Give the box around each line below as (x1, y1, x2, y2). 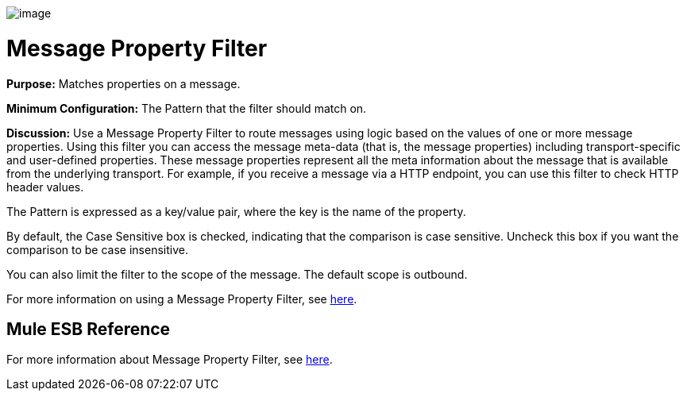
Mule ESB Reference (6, 318, 171, 339)
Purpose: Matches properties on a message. (6, 76, 241, 91)
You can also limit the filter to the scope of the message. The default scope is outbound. (6, 267, 468, 281)
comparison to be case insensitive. (6, 242, 188, 256)
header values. (6, 179, 84, 194)
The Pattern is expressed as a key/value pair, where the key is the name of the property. (6, 204, 466, 218)
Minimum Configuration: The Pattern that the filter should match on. (6, 101, 367, 115)
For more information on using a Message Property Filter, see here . (6, 291, 357, 306)
